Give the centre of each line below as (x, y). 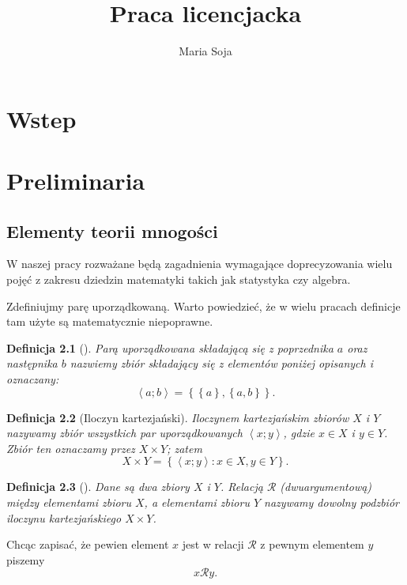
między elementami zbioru (69, 502)
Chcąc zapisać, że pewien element (88, 544)
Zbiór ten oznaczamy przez (71, 448)
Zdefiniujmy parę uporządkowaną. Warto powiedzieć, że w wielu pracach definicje (203, 306)
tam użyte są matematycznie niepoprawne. (110, 321)
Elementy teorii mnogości (112, 230)
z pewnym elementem (312, 544)
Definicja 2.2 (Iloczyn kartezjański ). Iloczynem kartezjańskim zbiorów (178, 417)
